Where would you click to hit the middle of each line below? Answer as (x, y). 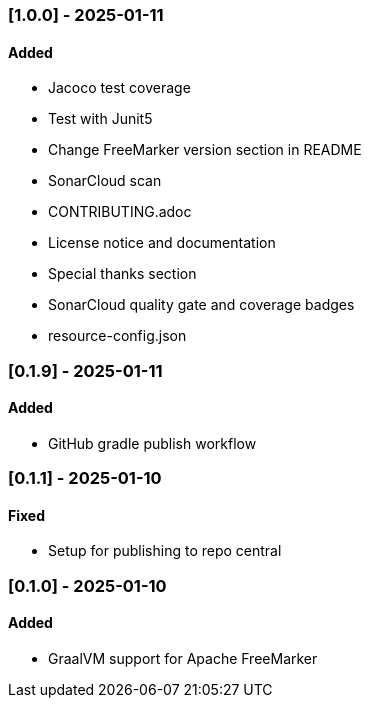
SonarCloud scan (105, 181)
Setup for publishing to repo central (165, 551)
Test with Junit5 (100, 119)
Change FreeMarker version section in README (205, 150)
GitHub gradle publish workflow (152, 443)
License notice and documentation (162, 243)
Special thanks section (122, 274)
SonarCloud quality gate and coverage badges (201, 305)
